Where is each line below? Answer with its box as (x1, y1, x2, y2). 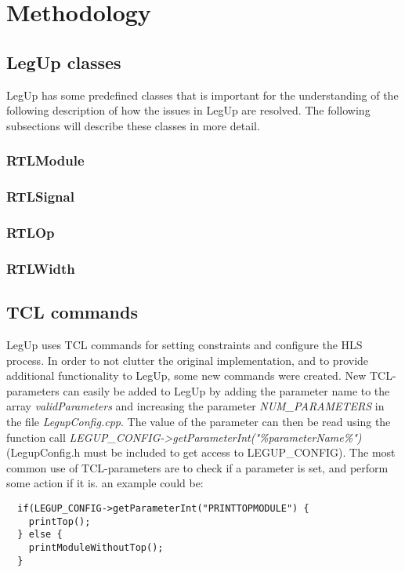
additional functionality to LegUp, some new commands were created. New (6, 367, 367, 384)
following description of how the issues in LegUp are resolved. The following (6, 102, 371, 118)
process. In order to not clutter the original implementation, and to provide (6, 352, 369, 368)
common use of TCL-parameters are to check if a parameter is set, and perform (6, 459, 389, 475)
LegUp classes (6, 49, 121, 74)
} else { (17, 529, 63, 541)
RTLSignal (6, 187, 74, 206)
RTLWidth (6, 258, 75, 278)
